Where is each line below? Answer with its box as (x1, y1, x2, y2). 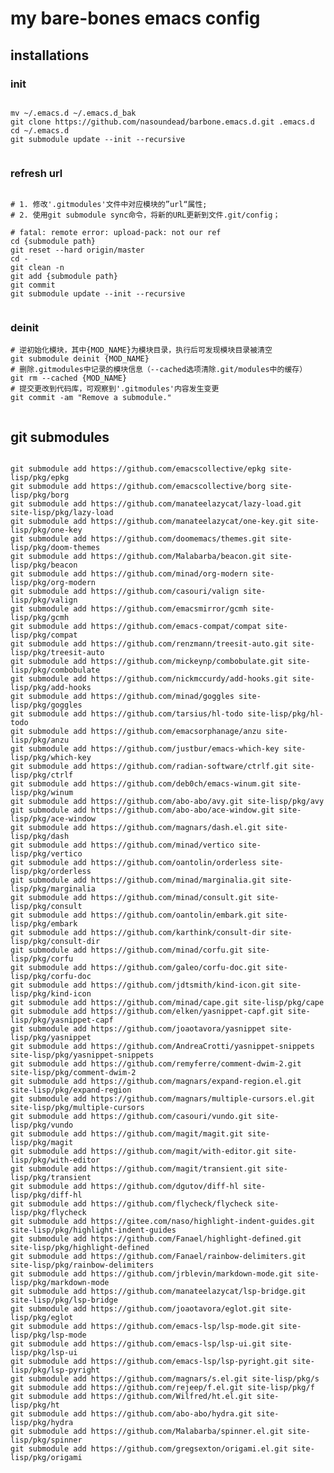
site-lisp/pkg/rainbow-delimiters (10, 1260, 155, 1271)
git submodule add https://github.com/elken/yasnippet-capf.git (10, 1007, 284, 1017)
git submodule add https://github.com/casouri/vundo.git (10, 1112, 253, 1122)
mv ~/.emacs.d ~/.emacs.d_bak (10, 108, 137, 118)
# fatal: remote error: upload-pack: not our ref (10, 228, 222, 238)
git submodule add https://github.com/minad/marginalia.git (10, 875, 267, 886)
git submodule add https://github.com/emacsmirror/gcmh (10, 604, 248, 614)
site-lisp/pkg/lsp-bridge (10, 1295, 118, 1306)
